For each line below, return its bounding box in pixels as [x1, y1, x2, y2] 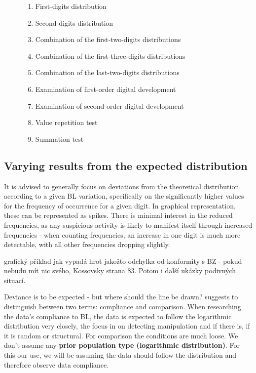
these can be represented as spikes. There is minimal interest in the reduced [4, 210, 233, 220]
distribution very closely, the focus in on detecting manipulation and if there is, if [4, 321, 250, 331]
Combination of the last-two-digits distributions [35, 67, 180, 78]
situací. [4, 275, 26, 285]
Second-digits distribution [35, 17, 113, 28]
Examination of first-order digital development [35, 83, 176, 94]
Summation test [35, 133, 84, 144]
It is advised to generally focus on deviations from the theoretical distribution [4, 181, 239, 191]
